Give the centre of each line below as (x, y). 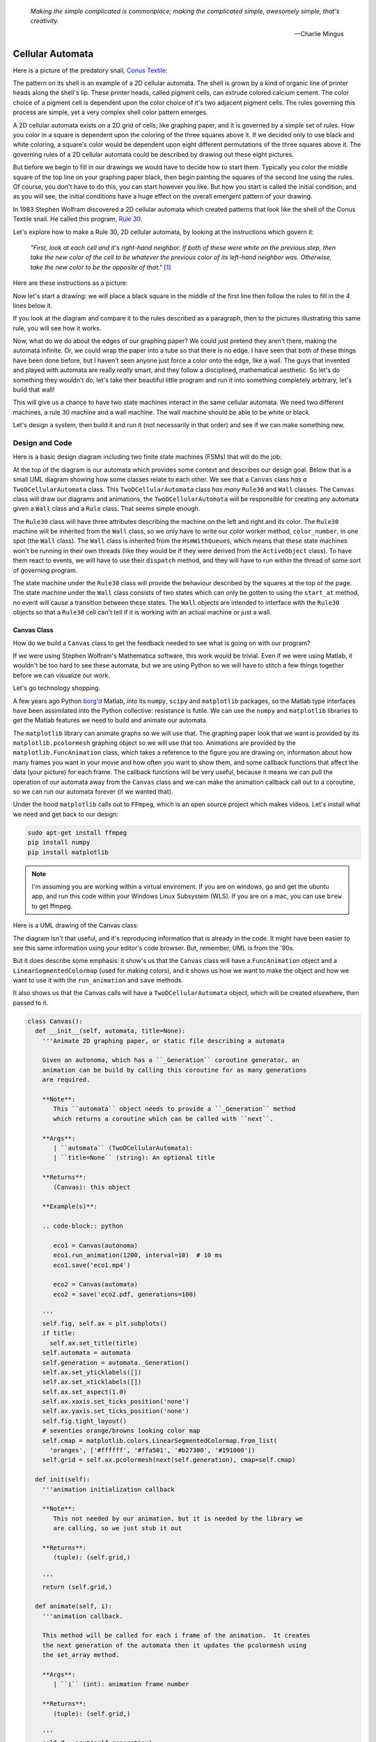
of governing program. (45, 570)
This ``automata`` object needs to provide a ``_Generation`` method (174, 1109)
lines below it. (33, 305)
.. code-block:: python (83, 1226)
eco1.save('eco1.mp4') (92, 1265)
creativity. (45, 21)
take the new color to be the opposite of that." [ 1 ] (101, 267)
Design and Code (42, 442)
